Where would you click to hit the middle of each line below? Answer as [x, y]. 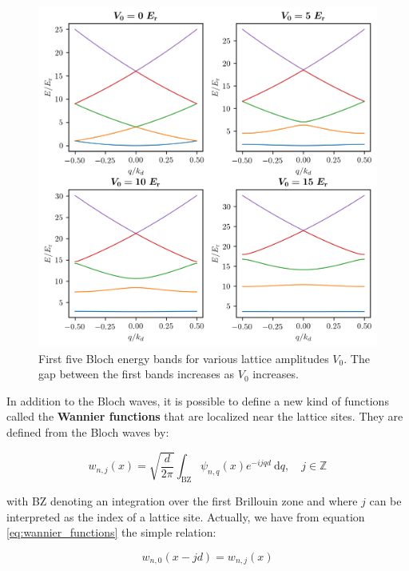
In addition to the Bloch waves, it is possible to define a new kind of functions [198, 400]
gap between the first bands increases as [137, 374]
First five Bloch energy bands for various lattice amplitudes [184, 358]
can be [385, 501]
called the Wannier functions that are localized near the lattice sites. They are [205, 416]
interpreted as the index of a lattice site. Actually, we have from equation [186, 516]
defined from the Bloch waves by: [88, 432]
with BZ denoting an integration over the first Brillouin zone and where [182, 501]
